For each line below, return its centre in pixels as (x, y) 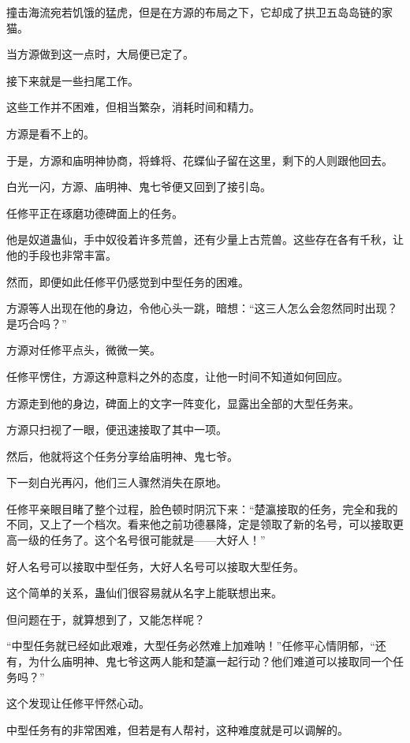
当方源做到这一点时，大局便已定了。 (100, 54)
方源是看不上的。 (50, 133)
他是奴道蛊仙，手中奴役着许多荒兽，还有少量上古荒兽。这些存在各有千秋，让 (205, 239)
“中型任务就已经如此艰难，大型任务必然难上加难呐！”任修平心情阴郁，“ (191, 646)
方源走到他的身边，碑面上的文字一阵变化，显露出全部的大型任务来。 (183, 403)
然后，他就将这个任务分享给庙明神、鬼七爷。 (122, 456)
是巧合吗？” (37, 323)
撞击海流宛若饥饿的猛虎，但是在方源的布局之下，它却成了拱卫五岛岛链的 (194, 12)
